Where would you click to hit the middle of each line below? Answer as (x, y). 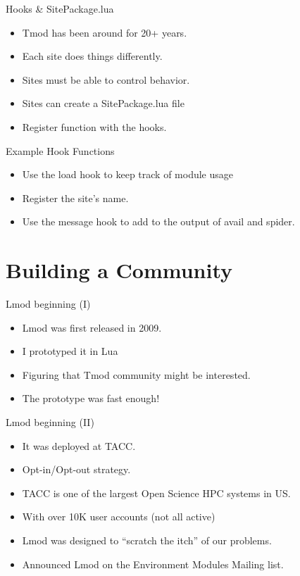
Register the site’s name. (75, 198)
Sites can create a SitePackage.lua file (103, 103)
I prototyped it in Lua (70, 351)
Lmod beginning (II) (50, 422)
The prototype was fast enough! (91, 398)
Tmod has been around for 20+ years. (105, 32)
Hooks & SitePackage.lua (60, 8)
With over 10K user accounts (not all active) (119, 516)
